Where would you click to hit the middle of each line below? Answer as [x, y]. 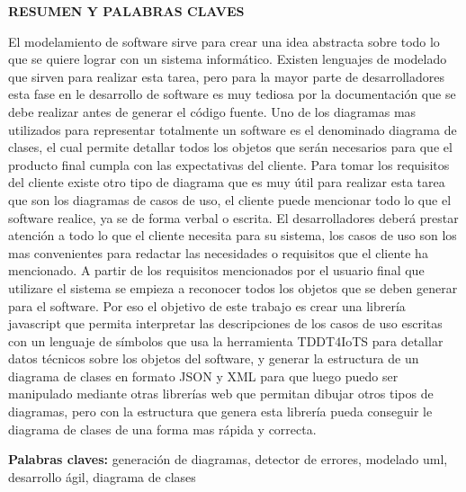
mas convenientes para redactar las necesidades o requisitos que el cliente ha [218, 252]
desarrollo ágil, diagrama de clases [102, 476]
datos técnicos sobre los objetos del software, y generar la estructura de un [214, 358]
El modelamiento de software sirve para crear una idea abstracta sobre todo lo [224, 41]
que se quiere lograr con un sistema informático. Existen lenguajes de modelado [228, 59]
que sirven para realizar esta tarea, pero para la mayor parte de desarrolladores [226, 76]
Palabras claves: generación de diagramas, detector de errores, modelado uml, [228, 459]
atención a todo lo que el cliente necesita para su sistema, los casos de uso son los [233, 235]
